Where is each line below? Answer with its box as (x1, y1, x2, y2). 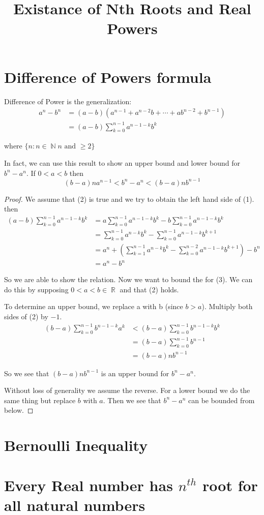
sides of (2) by (4, 311, 48, 321)
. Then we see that (103, 395, 161, 405)
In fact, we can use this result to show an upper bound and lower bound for (4, 158, 241, 168)
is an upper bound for (101, 368, 169, 378)
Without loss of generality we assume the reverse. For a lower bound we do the (4, 385, 250, 396)
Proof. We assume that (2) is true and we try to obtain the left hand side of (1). (4, 193, 254, 204)
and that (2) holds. (120, 284, 179, 294)
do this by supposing (4, 284, 69, 294)
